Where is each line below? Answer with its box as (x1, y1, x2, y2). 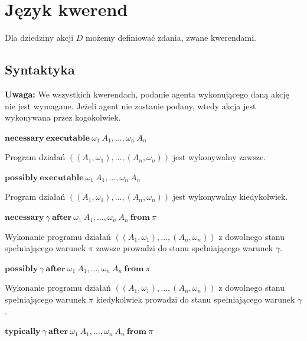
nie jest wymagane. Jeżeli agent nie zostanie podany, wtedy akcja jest (5, 99, 256, 112)
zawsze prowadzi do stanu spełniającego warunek (96, 242, 273, 254)
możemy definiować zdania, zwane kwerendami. (86, 31, 256, 44)
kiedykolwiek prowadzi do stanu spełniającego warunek (96, 293, 295, 306)
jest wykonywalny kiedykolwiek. (172, 190, 288, 203)
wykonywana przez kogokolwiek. (5, 111, 121, 124)
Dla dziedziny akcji (5, 31, 74, 44)
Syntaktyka (5, 60, 75, 79)
